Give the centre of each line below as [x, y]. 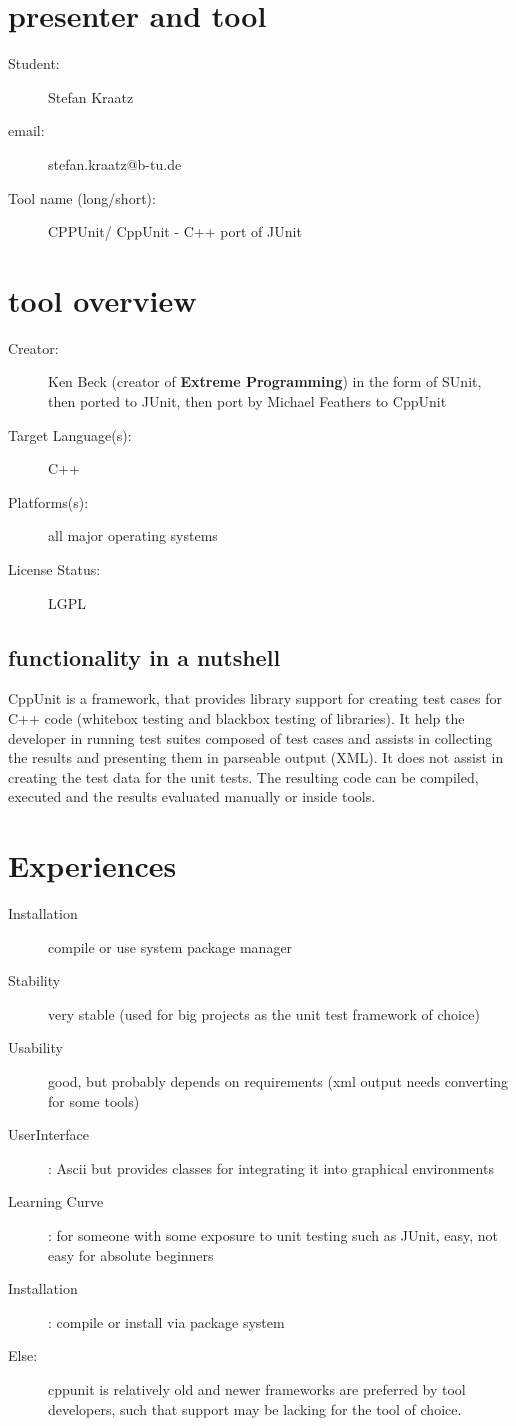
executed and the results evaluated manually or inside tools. [192, 796]
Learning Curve [56, 1201]
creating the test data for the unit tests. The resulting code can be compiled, [243, 776]
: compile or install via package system [166, 1321]
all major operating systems [133, 535]
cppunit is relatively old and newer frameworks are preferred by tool [257, 1388]
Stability [34, 980]
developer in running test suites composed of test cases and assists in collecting [250, 737]
